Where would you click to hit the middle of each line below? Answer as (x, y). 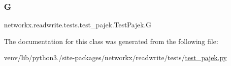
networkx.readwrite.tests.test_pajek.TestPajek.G (78, 25)
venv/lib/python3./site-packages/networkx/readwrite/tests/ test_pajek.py (115, 57)
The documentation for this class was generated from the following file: (111, 41)
